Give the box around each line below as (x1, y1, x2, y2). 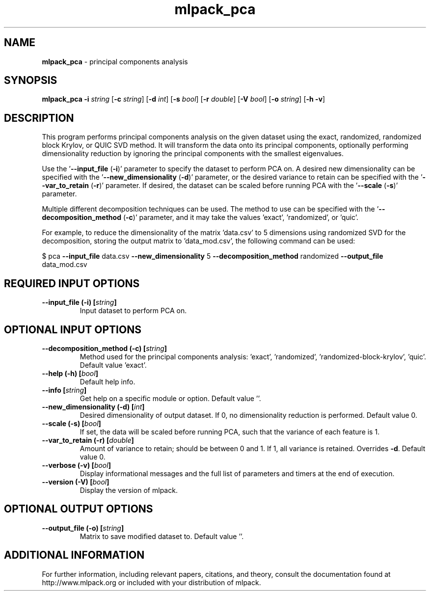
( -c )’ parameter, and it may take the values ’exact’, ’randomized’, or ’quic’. (123, 213, 359, 222)
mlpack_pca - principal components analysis (42, 57, 188, 66)
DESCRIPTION (4, 111, 74, 124)
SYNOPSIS (4, 74, 57, 87)
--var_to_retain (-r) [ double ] (42, 435, 134, 444)
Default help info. (80, 377, 135, 386)
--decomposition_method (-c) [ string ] (42, 344, 167, 352)
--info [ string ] (42, 385, 87, 394)
